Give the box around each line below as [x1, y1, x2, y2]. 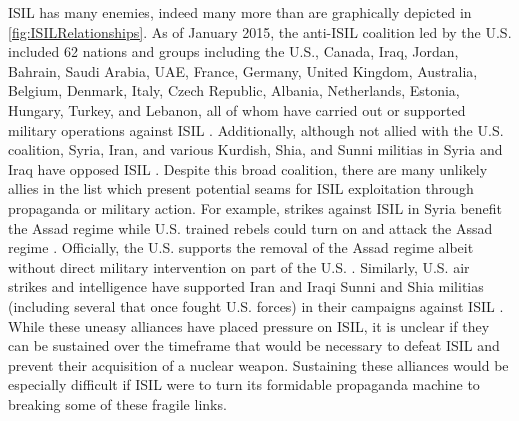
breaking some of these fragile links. [8, 393, 227, 414]
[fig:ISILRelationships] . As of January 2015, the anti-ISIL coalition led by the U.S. [8, 21, 512, 42]
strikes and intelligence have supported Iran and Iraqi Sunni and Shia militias [8, 276, 484, 297]
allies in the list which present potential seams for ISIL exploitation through [8, 178, 474, 199]
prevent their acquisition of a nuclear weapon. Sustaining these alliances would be [8, 354, 509, 375]
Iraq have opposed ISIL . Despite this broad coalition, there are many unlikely [8, 158, 488, 179]
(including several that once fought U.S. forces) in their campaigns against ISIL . [8, 295, 504, 316]
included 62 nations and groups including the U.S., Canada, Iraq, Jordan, [8, 41, 459, 62]
